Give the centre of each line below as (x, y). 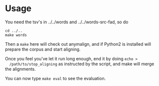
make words (16, 35)
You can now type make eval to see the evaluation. (55, 78)
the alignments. (21, 69)
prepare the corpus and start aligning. (43, 49)
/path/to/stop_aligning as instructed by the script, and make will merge (82, 64)
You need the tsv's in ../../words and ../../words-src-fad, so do (67, 22)
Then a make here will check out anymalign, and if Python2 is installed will (78, 44)
